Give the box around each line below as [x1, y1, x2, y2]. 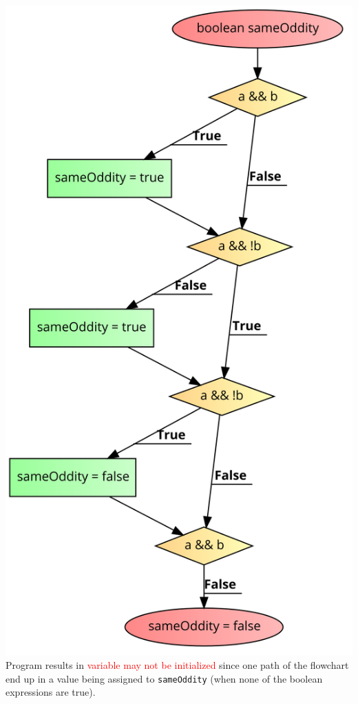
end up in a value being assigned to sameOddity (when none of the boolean [6, 671, 323, 685]
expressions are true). [6, 685, 96, 699]
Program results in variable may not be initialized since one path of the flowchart [6, 658, 349, 672]
